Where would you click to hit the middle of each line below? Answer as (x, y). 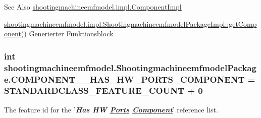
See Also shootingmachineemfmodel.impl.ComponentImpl (93, 7)
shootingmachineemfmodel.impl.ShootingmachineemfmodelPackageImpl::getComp (130, 23)
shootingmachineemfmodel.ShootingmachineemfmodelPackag (130, 67)
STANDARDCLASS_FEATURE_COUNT (94, 91)
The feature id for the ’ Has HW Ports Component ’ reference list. (111, 109)
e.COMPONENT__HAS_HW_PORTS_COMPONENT (124, 79)
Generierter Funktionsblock (71, 34)
